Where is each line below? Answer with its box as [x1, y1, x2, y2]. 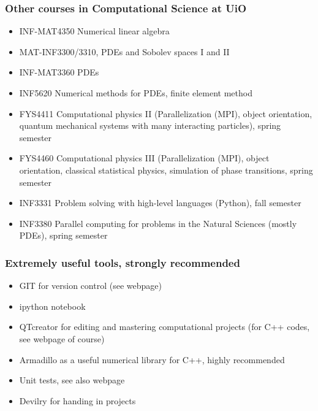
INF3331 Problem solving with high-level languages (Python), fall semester [19, 196, 301, 209]
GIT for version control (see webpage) [19, 279, 162, 292]
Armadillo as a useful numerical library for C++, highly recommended [19, 353, 285, 366]
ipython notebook [19, 299, 86, 312]
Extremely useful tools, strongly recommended [5, 255, 240, 270]
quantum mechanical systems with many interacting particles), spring [19, 119, 281, 132]
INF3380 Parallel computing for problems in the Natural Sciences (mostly [19, 217, 297, 229]
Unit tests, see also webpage [19, 374, 125, 386]
